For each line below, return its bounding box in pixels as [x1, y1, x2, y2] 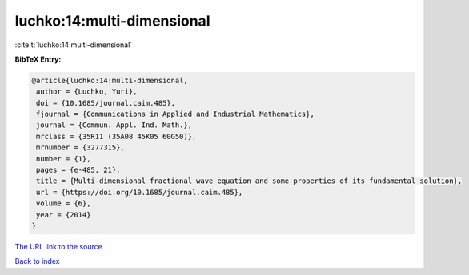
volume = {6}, [36, 199, 91, 208]
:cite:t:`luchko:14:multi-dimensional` [14, 40, 133, 50]
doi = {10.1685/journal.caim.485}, [36, 98, 176, 107]
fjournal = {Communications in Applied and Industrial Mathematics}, [36, 110, 315, 119]
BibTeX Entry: [14, 54, 62, 64]
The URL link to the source [14, 241, 103, 251]
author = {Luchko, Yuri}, [36, 87, 138, 96]
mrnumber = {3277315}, [36, 143, 126, 152]
